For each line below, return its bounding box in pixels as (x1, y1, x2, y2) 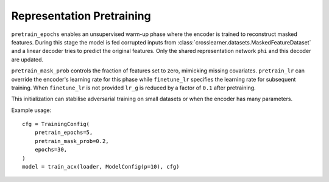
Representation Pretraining (11, 9, 152, 23)
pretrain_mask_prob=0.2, (34, 138, 109, 144)
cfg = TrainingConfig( (22, 121, 90, 128)
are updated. (11, 55, 44, 63)
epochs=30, (34, 146, 68, 153)
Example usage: (11, 107, 52, 114)
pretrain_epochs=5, (34, 129, 93, 136)
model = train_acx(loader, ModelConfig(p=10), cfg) (22, 163, 180, 170)
